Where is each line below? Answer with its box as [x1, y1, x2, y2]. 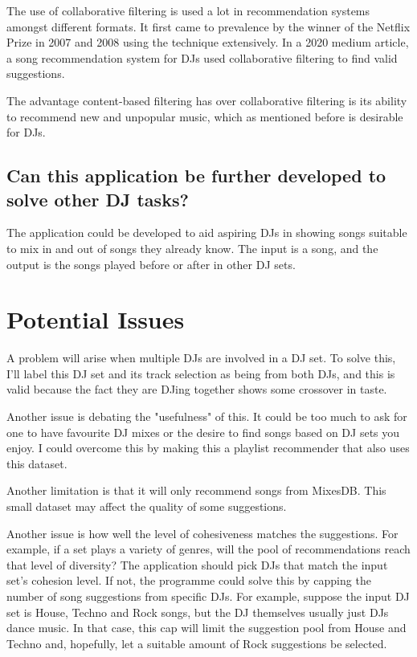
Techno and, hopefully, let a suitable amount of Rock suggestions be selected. [6, 635, 387, 651]
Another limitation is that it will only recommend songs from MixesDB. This [6, 482, 386, 499]
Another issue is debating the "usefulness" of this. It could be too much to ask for [6, 408, 407, 425]
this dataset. [6, 455, 67, 471]
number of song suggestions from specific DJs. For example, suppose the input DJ [6, 587, 410, 604]
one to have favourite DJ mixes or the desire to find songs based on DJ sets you [6, 423, 400, 440]
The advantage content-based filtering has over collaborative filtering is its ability [6, 92, 407, 108]
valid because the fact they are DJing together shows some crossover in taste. [6, 381, 387, 398]
